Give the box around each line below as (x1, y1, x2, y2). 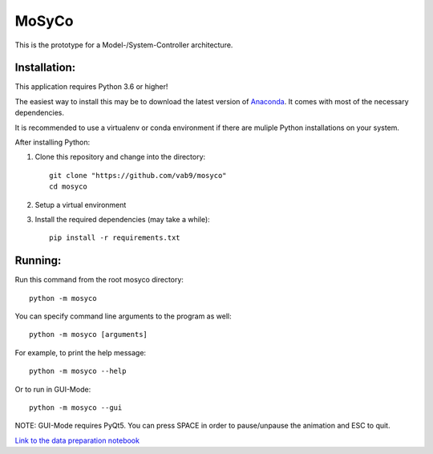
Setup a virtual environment (34, 200, 127, 209)
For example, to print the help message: (14, 347, 147, 357)
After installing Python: (14, 137, 91, 148)
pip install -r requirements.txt (49, 233, 180, 242)
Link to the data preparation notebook (14, 436, 140, 445)
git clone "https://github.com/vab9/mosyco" (49, 171, 228, 180)
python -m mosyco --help (29, 367, 127, 376)
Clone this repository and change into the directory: (34, 152, 206, 162)
